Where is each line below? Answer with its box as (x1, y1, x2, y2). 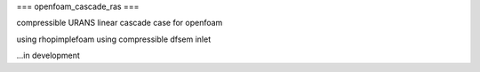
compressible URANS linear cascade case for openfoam (16, 18, 223, 28)
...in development (16, 50, 80, 61)
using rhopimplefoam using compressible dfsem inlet (16, 34, 212, 44)
